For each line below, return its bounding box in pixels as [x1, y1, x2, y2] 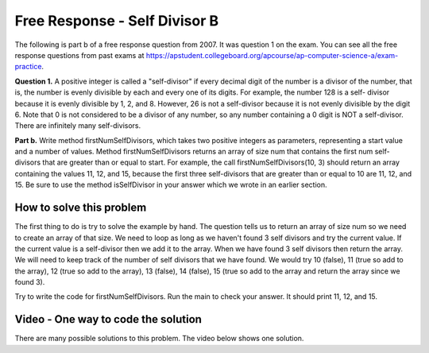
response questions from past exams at [14, 50, 145, 60]
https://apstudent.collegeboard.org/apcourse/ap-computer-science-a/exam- [145, 50, 399, 60]
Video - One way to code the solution [14, 312, 203, 326]
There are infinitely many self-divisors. [14, 121, 141, 130]
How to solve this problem [14, 201, 147, 215]
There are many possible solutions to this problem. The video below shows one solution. [14, 334, 304, 343]
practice [14, 62, 42, 72]
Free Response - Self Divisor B [14, 12, 218, 29]
